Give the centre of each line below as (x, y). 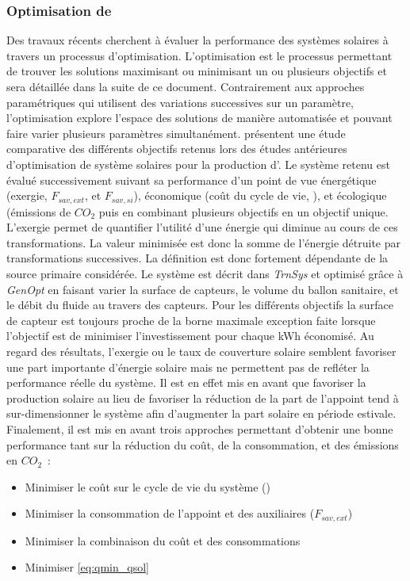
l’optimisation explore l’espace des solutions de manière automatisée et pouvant (199, 118)
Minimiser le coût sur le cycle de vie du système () (148, 486)
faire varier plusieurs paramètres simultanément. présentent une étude (176, 133)
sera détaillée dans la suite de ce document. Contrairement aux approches (186, 86)
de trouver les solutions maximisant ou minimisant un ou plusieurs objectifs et (197, 71)
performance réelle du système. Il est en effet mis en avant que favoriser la (186, 382)
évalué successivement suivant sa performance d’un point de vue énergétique (192, 180)
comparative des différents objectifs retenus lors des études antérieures (177, 149)
